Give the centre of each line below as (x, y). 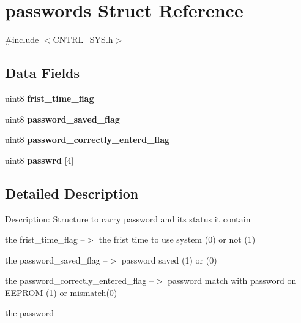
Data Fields (43, 73)
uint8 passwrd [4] (39, 160)
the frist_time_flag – (45, 239)
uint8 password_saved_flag (62, 119)
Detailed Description (72, 193)
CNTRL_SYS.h (83, 40)
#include (22, 40)
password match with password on (232, 280)
